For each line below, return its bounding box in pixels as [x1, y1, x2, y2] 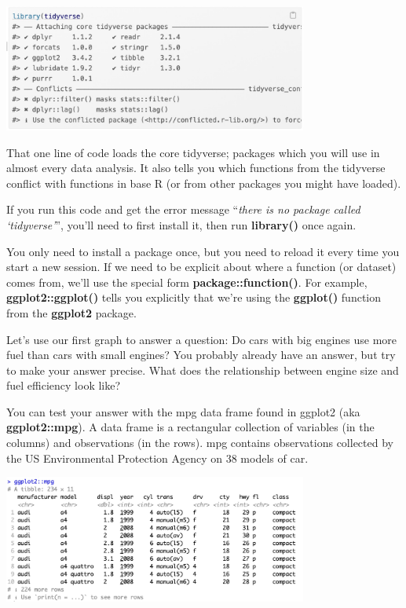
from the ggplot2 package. [6, 304, 137, 320]
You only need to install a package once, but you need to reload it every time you [6, 243, 400, 259]
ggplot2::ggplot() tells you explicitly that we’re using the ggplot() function [6, 289, 382, 306]
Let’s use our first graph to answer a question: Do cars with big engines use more [6, 331, 397, 347]
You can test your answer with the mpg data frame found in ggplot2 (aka [6, 403, 360, 419]
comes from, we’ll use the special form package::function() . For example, [6, 273, 368, 290]
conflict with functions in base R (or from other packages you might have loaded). [6, 174, 401, 191]
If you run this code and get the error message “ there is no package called [6, 201, 360, 218]
